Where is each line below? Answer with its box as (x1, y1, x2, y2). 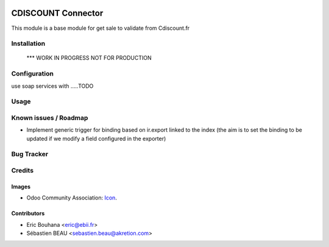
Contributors (11, 210, 45, 217)
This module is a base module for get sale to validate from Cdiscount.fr (11, 24, 190, 32)
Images (11, 183, 30, 190)
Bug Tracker (11, 150, 49, 159)
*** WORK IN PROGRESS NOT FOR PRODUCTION (26, 54, 152, 62)
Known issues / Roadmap (11, 113, 88, 122)
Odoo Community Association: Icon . (26, 194, 117, 201)
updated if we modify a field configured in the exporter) (26, 135, 166, 142)
